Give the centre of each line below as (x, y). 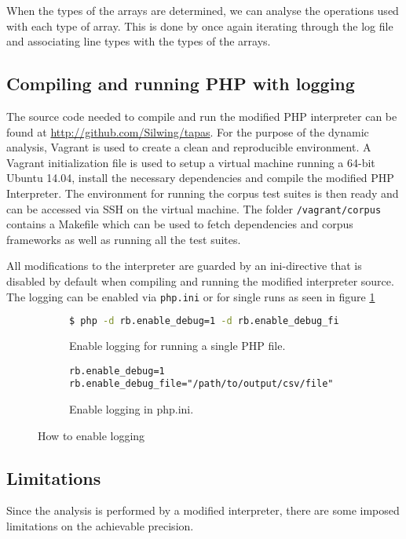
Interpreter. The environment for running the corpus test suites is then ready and (203, 193)
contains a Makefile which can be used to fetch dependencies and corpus (180, 224)
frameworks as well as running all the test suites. (124, 239)
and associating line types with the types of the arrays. (139, 41)
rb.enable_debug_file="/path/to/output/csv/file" (201, 384)
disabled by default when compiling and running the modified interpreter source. (200, 280)
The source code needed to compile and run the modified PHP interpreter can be (202, 116)
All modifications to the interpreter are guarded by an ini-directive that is (184, 266)
